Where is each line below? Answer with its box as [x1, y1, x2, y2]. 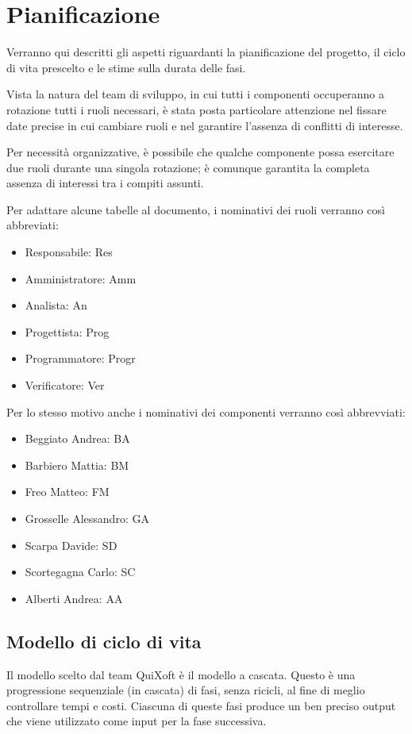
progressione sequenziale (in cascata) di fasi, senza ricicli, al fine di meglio [6, 682, 365, 698]
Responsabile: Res [25, 244, 113, 260]
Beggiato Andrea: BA [25, 430, 130, 447]
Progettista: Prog [25, 323, 110, 340]
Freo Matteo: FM [25, 483, 110, 500]
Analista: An [25, 297, 87, 313]
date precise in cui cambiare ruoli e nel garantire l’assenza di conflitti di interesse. [6, 117, 403, 133]
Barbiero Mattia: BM [25, 456, 129, 473]
